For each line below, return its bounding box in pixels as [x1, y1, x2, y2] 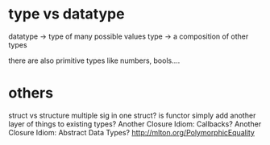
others [8, 84, 54, 102]
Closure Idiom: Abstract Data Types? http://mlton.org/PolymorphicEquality [8, 127, 255, 137]
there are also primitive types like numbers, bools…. [8, 56, 181, 65]
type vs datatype [8, 5, 125, 23]
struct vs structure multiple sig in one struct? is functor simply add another [8, 110, 256, 120]
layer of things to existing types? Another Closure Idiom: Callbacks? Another [8, 118, 262, 129]
